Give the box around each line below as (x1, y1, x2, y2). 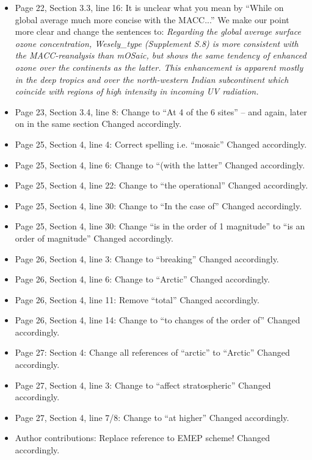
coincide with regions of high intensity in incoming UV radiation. (15, 85, 259, 98)
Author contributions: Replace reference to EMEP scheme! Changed (15, 431, 270, 444)
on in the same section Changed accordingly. (15, 117, 182, 130)
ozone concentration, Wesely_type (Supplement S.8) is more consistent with (15, 37, 299, 49)
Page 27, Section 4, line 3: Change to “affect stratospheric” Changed (15, 378, 271, 391)
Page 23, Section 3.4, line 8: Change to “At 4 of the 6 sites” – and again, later (15, 105, 307, 118)
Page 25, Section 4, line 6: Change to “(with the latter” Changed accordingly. (15, 158, 305, 171)
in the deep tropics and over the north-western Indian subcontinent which (15, 73, 289, 85)
